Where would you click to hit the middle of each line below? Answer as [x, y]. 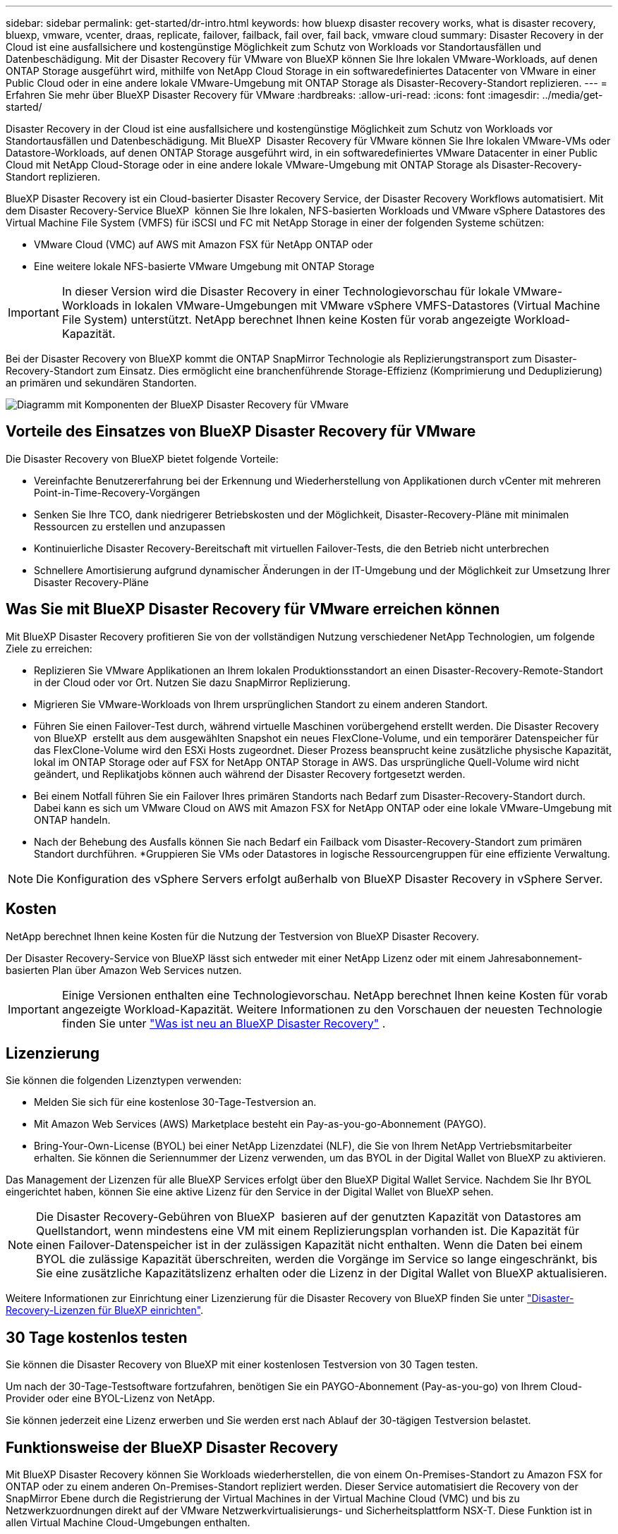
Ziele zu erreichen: [49, 648]
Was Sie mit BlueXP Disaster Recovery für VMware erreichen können [253, 609]
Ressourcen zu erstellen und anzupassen [130, 526]
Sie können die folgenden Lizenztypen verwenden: [124, 1081]
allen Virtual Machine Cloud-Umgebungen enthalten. [128, 1523]
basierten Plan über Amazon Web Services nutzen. [124, 970]
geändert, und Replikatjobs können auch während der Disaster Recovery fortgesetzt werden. [250, 774]
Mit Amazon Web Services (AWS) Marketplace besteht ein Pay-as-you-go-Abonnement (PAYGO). [260, 1124]
